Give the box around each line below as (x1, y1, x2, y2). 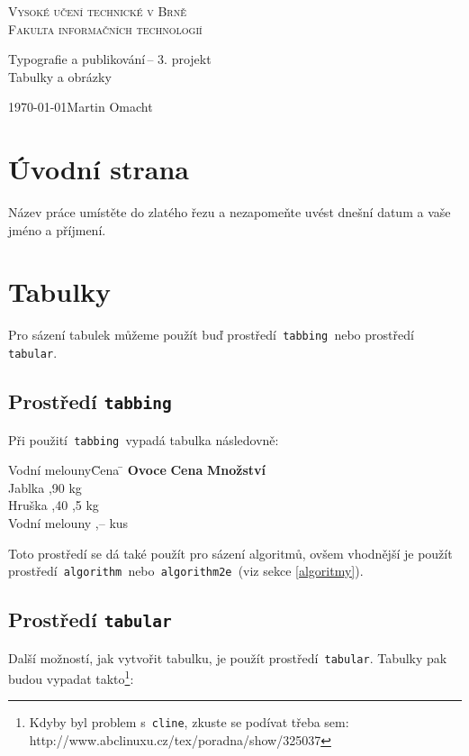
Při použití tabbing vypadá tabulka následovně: (8, 430, 279, 449)
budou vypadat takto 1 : (8, 667, 134, 688)
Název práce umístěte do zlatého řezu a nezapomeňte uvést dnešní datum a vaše (8, 203, 451, 222)
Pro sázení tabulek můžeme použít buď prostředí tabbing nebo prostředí (8, 325, 414, 344)
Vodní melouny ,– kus (8, 513, 129, 532)
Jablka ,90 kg (8, 478, 82, 496)
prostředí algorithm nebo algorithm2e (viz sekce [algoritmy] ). (8, 561, 364, 580)
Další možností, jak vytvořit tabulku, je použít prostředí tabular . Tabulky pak (8, 648, 447, 667)
